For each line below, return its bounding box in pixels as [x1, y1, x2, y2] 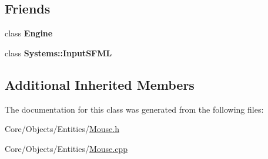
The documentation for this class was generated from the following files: [5, 103, 264, 115]
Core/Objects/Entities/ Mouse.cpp [5, 142, 128, 154]
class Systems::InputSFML [5, 46, 112, 59]
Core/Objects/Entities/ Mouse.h [5, 123, 119, 135]
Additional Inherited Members [5, 75, 195, 93]
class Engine [5, 27, 53, 39]
